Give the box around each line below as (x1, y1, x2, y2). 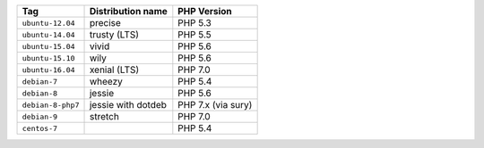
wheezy (89, 76, 123, 87)
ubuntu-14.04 (22, 29, 75, 39)
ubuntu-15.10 (22, 53, 75, 62)
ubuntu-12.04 (22, 18, 75, 28)
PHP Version (177, 5, 232, 17)
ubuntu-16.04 (22, 65, 75, 75)
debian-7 (22, 77, 58, 86)
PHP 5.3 (177, 17, 212, 29)
